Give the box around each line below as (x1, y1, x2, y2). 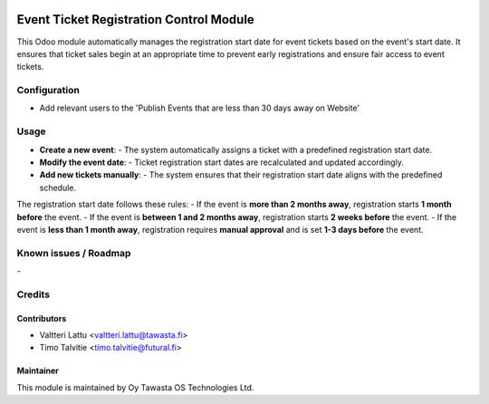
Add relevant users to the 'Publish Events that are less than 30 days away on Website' (39, 102, 360, 113)
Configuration (16, 84, 81, 97)
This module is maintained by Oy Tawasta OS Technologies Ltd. (16, 381, 254, 393)
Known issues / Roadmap (16, 246, 131, 259)
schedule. (39, 182, 77, 193)
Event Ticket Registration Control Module (16, 12, 255, 27)
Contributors (16, 313, 67, 323)
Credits (16, 288, 50, 301)
